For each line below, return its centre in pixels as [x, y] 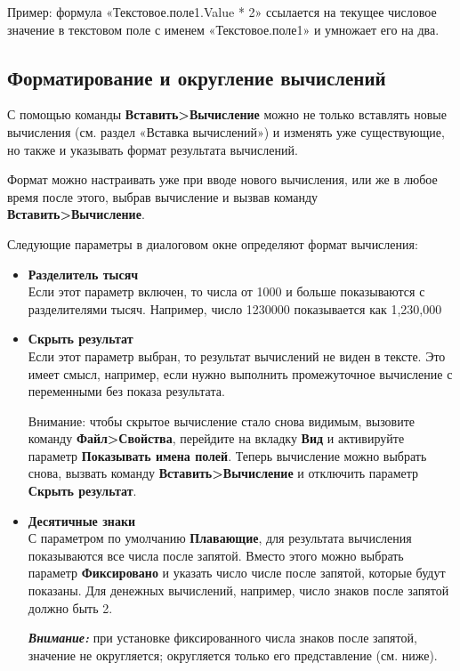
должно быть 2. [70, 607]
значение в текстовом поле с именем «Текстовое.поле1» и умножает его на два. [223, 29]
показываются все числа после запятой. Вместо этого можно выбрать [216, 555]
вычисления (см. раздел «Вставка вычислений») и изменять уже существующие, [226, 131]
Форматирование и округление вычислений [197, 77]
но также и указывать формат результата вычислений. [153, 149]
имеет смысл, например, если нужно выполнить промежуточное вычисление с [240, 373]
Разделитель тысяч [83, 274]
